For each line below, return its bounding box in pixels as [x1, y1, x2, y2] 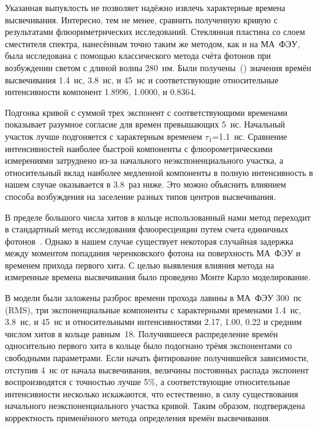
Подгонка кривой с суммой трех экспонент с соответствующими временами [5, 105, 288, 118]
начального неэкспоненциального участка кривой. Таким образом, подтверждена [5, 399, 305, 412]
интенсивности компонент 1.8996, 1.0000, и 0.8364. [5, 85, 197, 98]
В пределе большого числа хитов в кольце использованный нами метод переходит [5, 210, 311, 223]
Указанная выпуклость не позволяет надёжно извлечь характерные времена [5, 1, 286, 13]
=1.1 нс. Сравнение [212, 129, 287, 142]
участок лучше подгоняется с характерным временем [5, 129, 202, 142]
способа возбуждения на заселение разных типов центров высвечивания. [5, 189, 276, 202]
